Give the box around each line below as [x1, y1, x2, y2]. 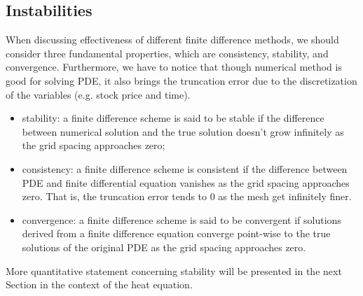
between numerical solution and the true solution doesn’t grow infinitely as [22, 124, 344, 139]
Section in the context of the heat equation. [6, 277, 193, 292]
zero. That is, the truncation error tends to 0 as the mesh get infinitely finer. [22, 189, 352, 204]
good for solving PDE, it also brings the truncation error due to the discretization [6, 73, 357, 87]
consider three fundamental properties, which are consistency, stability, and [6, 45, 329, 60]
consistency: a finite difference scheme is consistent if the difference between [22, 161, 348, 176]
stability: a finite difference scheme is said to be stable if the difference [22, 111, 324, 125]
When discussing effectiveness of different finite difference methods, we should [6, 32, 339, 47]
